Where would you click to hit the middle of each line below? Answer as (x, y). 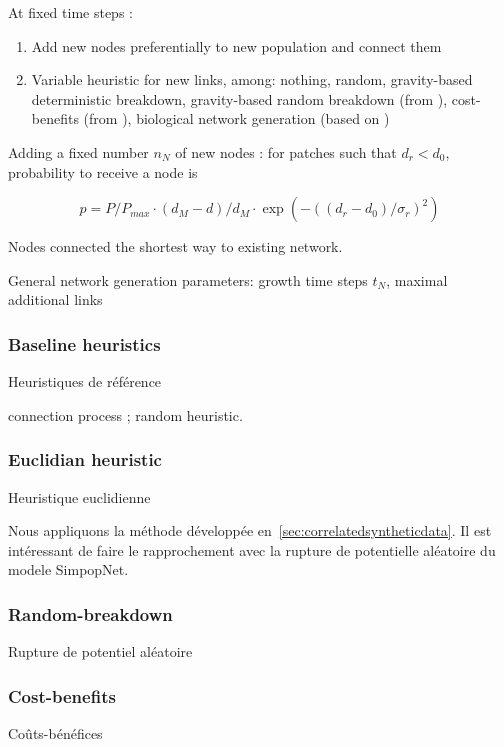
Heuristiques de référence (85, 381)
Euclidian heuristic (85, 459)
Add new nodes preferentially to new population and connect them (236, 45)
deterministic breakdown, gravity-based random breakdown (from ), (239, 98)
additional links (55, 299)
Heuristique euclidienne (79, 496)
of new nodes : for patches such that (286, 151)
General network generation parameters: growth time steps (188, 279)
